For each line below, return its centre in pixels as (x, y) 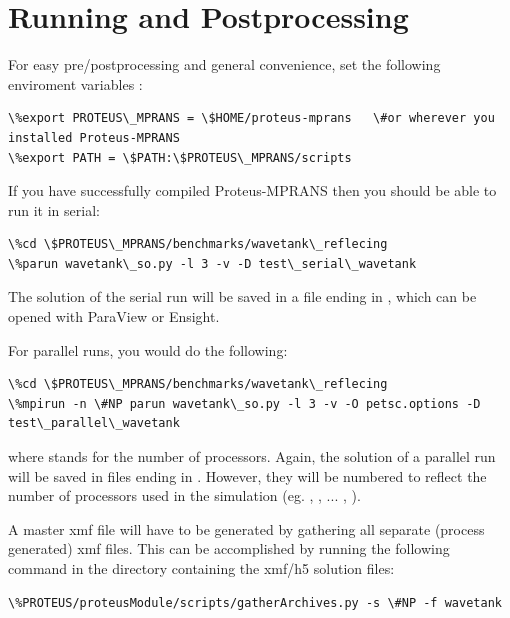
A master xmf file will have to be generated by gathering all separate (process (246, 528)
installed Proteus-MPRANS (94, 137)
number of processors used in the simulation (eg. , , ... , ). (184, 495)
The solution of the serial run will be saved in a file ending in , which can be (242, 296)
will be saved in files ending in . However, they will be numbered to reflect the (247, 475)
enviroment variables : (75, 83)
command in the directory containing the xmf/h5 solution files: (201, 568)
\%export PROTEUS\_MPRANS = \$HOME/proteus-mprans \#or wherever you (251, 118)
